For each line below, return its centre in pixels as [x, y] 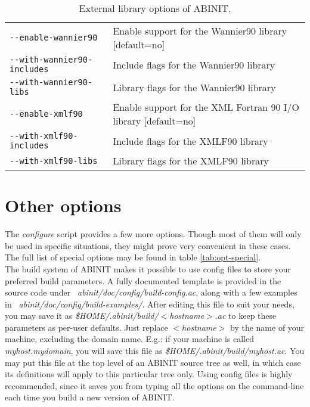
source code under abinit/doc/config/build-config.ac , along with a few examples [151, 292]
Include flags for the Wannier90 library [194, 64]
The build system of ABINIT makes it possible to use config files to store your [148, 268]
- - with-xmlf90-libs [54, 161]
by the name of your [267, 327]
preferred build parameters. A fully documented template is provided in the [143, 280]
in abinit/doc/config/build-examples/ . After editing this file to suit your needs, [150, 304]
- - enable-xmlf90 [46, 114]
